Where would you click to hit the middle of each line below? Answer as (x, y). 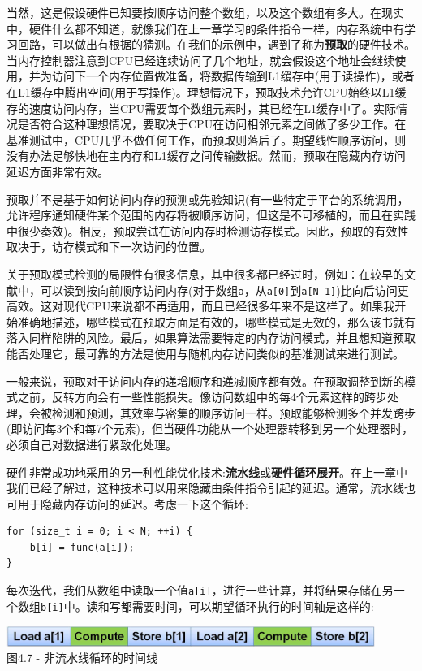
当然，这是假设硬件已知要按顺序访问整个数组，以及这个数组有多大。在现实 (205, 12)
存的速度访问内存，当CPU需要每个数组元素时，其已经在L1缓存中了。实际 (201, 108)
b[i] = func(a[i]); (82, 547)
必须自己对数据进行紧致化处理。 (92, 444)
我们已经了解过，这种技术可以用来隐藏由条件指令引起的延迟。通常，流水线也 (211, 488)
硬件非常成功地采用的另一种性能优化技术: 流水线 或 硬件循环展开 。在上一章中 (207, 472)
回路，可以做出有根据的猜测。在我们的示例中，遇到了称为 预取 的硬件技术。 (216, 44)
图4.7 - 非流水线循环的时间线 (82, 658)
